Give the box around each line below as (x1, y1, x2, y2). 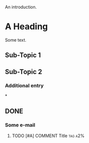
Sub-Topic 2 (5, 67, 42, 76)
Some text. (5, 37, 26, 43)
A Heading (5, 21, 48, 32)
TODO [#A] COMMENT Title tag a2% (12, 133, 85, 139)
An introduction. (5, 4, 37, 10)
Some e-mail (5, 122, 35, 128)
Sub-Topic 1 (5, 51, 41, 60)
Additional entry (5, 82, 44, 89)
